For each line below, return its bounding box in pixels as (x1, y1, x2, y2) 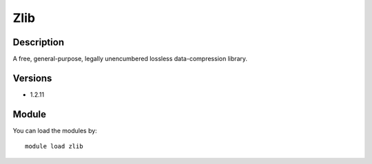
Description (12, 36, 65, 48)
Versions (12, 72, 52, 84)
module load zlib (25, 143, 83, 150)
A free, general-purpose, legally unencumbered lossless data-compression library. (12, 55, 248, 63)
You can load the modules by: (12, 126, 98, 134)
